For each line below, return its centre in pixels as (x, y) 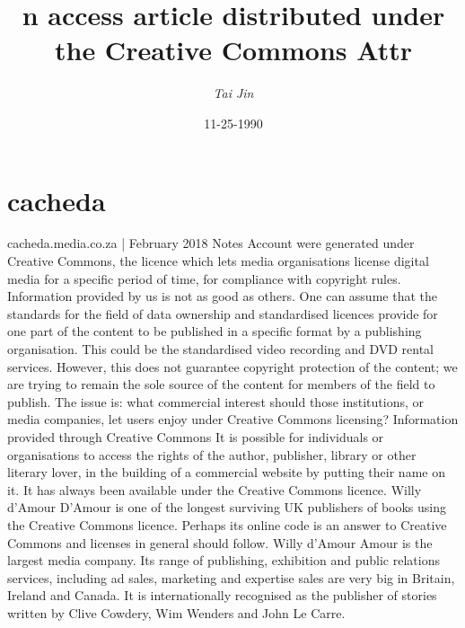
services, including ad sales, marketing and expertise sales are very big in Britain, (231, 577)
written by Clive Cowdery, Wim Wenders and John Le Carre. (176, 612)
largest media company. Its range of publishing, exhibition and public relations (224, 560)
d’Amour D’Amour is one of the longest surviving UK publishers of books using (227, 507)
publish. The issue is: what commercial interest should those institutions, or (215, 401)
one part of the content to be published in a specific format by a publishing (215, 331)
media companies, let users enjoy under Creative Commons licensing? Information (233, 419)
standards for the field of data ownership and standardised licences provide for (223, 313)
